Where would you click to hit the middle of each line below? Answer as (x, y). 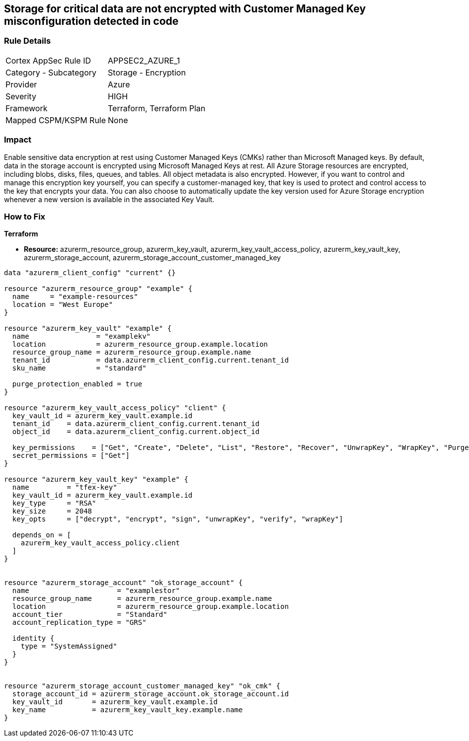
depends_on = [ (41, 535)
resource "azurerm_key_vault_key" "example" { (96, 480)
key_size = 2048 (52, 511)
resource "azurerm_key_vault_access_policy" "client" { (115, 408)
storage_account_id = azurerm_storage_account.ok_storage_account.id (151, 694)
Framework (27, 108)
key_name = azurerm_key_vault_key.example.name (127, 710)
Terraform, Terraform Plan (157, 108)
